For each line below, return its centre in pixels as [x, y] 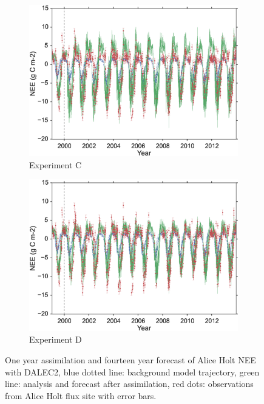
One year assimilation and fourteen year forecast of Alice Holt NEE [130, 359]
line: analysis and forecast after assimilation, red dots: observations [129, 384]
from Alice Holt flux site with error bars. [81, 395]
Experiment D [56, 339]
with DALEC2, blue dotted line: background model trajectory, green [132, 371]
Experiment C [56, 164]
